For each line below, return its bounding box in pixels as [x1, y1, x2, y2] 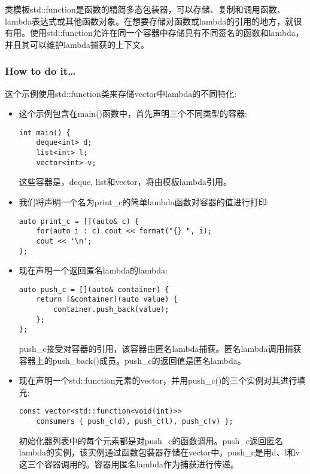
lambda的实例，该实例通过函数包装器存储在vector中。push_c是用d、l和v [19, 446, 300, 458]
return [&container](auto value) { [36, 295, 178, 304]
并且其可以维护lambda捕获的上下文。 [5, 38, 150, 50]
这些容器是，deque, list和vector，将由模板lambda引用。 [19, 175, 232, 188]
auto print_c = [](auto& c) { [19, 217, 139, 226]
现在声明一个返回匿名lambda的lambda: [19, 264, 168, 276]
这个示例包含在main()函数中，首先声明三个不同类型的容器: [19, 107, 247, 120]
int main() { [19, 128, 71, 137]
